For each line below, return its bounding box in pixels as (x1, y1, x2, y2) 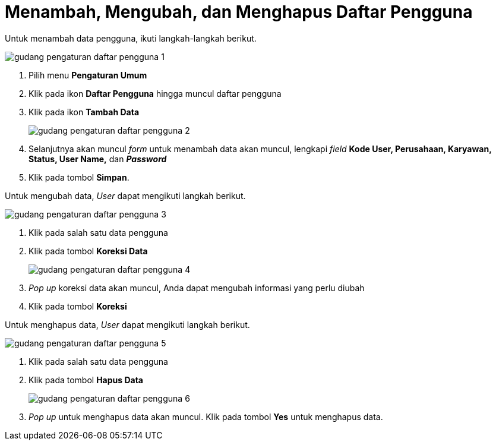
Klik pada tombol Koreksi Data (29, 245, 148, 256)
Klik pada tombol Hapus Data (29, 374, 144, 385)
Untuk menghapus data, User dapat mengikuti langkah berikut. (5, 319, 250, 330)
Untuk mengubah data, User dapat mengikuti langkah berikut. (5, 190, 246, 201)
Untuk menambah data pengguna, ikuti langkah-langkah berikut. (5, 33, 257, 43)
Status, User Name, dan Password (29, 153, 167, 164)
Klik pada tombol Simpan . (29, 172, 129, 182)
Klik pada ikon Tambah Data (29, 106, 140, 117)
